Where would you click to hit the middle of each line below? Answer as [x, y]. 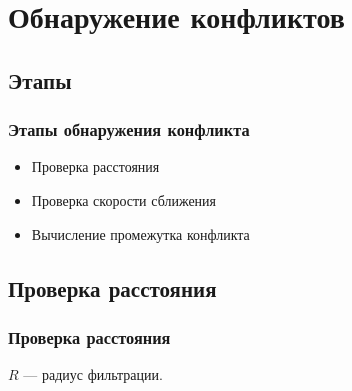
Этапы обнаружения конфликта [129, 129]
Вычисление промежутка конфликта [140, 233]
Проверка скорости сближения [124, 199]
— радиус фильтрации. [93, 374]
